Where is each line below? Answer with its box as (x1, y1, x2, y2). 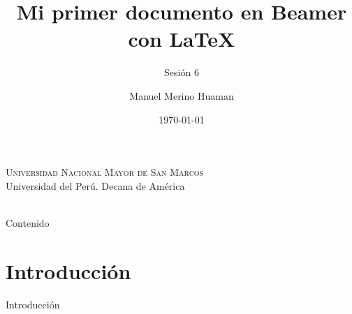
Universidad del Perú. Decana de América (6, 178, 185, 193)
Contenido (6, 215, 50, 230)
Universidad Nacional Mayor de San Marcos (6, 165, 204, 179)
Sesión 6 (164, 65, 199, 80)
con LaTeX (128, 24, 235, 53)
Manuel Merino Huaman (129, 88, 234, 103)
